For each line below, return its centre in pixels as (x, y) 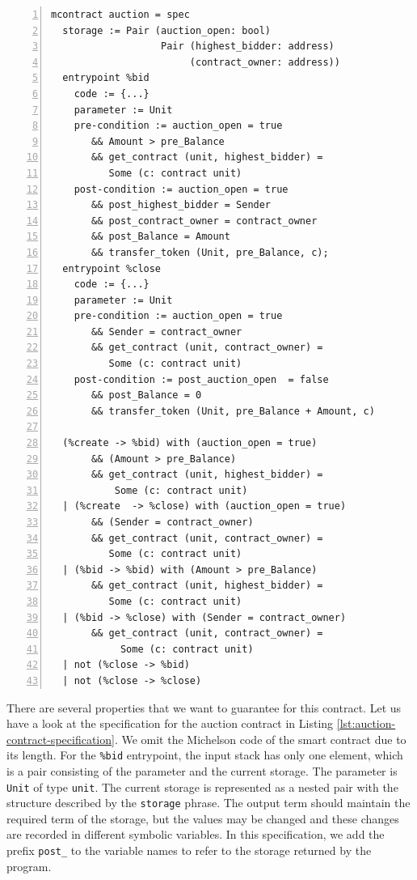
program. (29, 866)
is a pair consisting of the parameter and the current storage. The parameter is (202, 770)
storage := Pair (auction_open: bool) (167, 30)
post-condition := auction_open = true (181, 189)
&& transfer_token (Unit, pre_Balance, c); (210, 252)
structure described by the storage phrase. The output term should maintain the (208, 803)
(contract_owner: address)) (265, 62)
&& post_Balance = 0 (147, 395)
